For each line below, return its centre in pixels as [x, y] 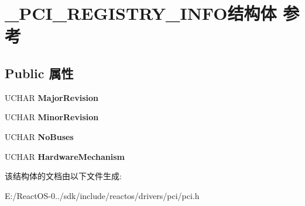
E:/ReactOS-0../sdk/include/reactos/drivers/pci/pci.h [102, 195]
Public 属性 [39, 73]
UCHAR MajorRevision [52, 97]
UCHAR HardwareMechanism [65, 156]
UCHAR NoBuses [39, 136]
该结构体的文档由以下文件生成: [63, 176]
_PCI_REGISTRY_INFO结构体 [141, 13]
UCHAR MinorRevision [52, 117]
